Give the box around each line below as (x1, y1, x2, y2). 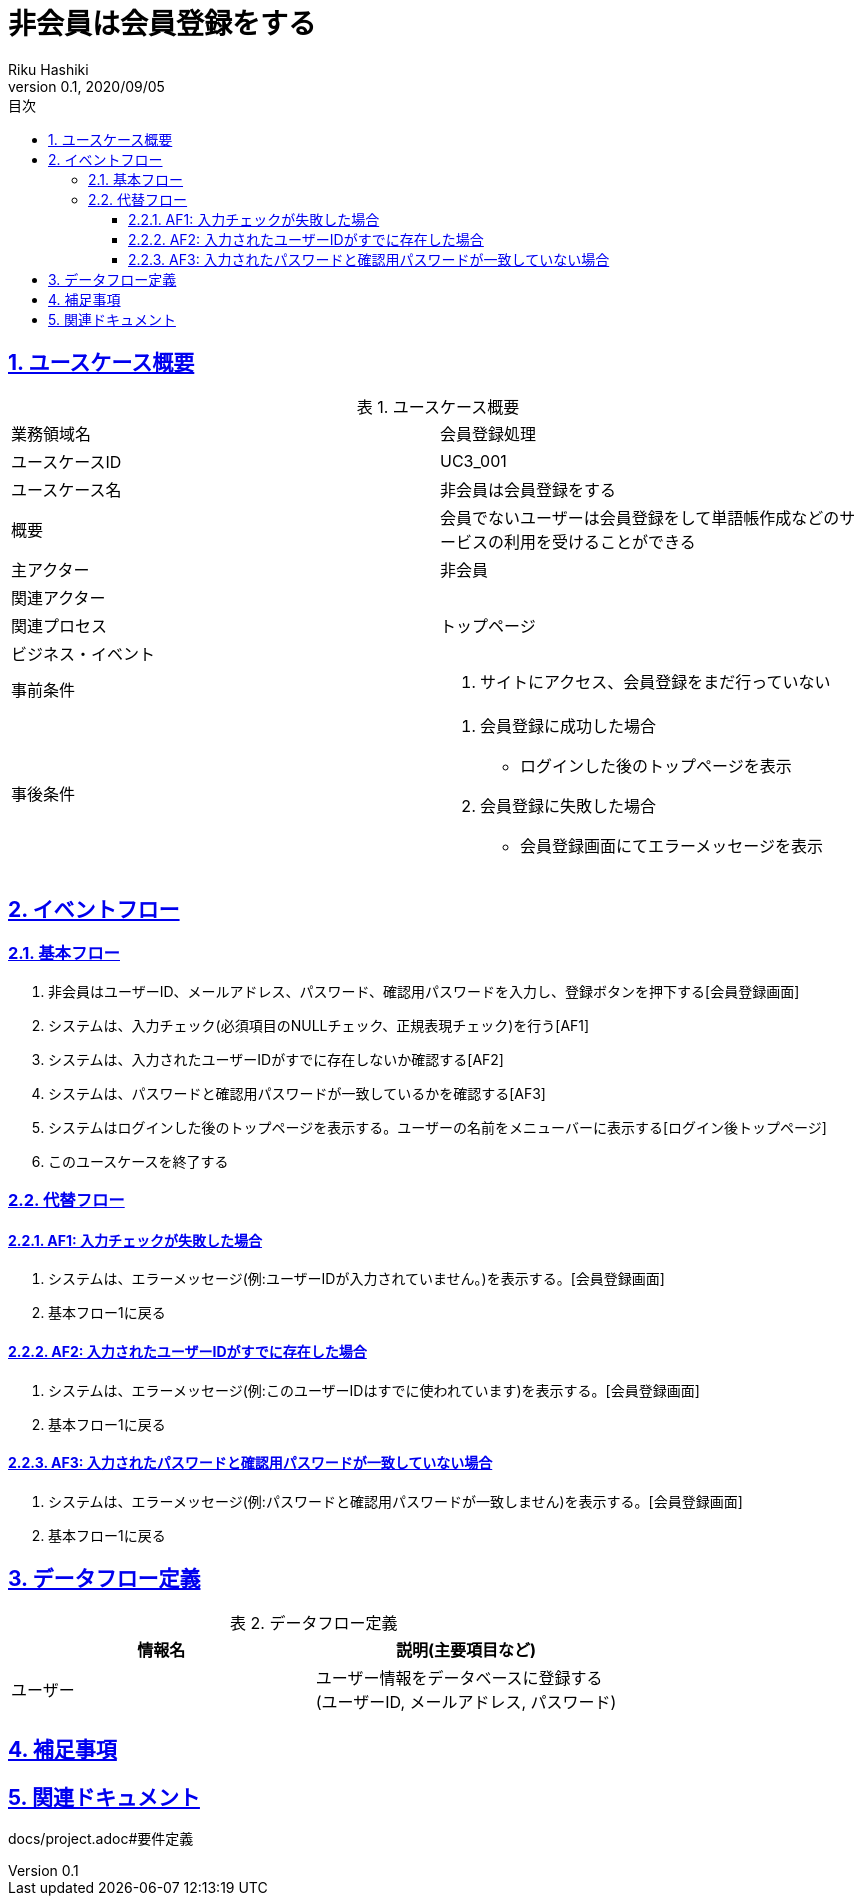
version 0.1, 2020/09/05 (8, 77, 165, 95)
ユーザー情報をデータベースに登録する (315, 1667, 603, 1688)
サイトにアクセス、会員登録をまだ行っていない (480, 671, 831, 692)
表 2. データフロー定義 (230, 1612, 398, 1633)
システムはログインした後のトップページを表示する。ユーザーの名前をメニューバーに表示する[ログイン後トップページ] (48, 1118, 827, 1136)
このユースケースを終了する (48, 1152, 229, 1170)
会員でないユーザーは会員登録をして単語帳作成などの (440, 507, 840, 528)
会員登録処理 (440, 423, 537, 444)
